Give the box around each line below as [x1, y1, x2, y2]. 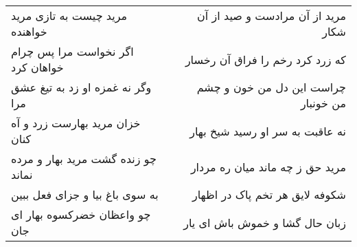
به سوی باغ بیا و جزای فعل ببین [11, 186, 159, 202]
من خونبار [300, 95, 346, 111]
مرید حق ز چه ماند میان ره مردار [190, 158, 346, 175]
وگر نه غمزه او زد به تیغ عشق [11, 79, 152, 95]
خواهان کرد [11, 59, 64, 75]
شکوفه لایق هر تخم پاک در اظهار [192, 186, 346, 202]
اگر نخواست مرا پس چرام [11, 43, 134, 59]
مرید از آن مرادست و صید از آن [197, 8, 346, 23]
